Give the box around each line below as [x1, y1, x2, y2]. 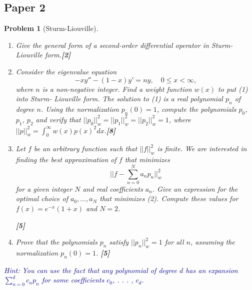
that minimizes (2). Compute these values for [99, 193, 238, 204]
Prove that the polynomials [15, 237, 97, 247]
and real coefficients [82, 183, 143, 194]
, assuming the [190, 237, 235, 247]
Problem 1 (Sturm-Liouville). [4, 23, 98, 33]
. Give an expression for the [152, 183, 238, 194]
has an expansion [185, 265, 238, 275]
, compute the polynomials [156, 103, 236, 114]
